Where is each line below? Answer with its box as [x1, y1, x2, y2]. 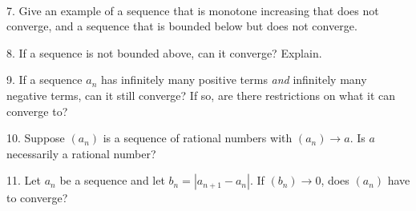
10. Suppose [6, 129, 65, 146]
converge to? [6, 102, 68, 119]
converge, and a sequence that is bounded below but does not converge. [6, 18, 357, 34]
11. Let [6, 172, 41, 189]
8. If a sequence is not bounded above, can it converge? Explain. [6, 44, 322, 61]
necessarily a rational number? [6, 145, 156, 161]
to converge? [6, 189, 68, 206]
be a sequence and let [59, 172, 165, 189]
